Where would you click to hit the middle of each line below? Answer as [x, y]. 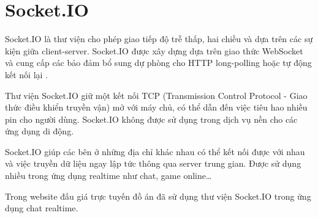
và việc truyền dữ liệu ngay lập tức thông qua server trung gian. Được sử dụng [153, 163]
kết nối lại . [27, 74]
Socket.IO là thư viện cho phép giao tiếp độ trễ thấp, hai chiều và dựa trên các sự [159, 39]
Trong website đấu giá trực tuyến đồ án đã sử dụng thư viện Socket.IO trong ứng [158, 196]
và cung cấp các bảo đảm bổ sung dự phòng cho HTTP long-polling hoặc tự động [158, 63]
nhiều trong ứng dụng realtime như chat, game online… [108, 176]
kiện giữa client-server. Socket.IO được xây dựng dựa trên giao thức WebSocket [154, 50]
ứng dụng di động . [40, 131]
